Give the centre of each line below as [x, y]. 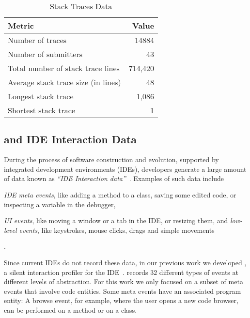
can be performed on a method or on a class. [70, 310]
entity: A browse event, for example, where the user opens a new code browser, [121, 300]
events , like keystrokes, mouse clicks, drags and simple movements [117, 230]
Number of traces [37, 40]
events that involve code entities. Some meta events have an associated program [123, 291]
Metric [21, 25]
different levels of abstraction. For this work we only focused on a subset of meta [124, 281]
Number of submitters [45, 54]
